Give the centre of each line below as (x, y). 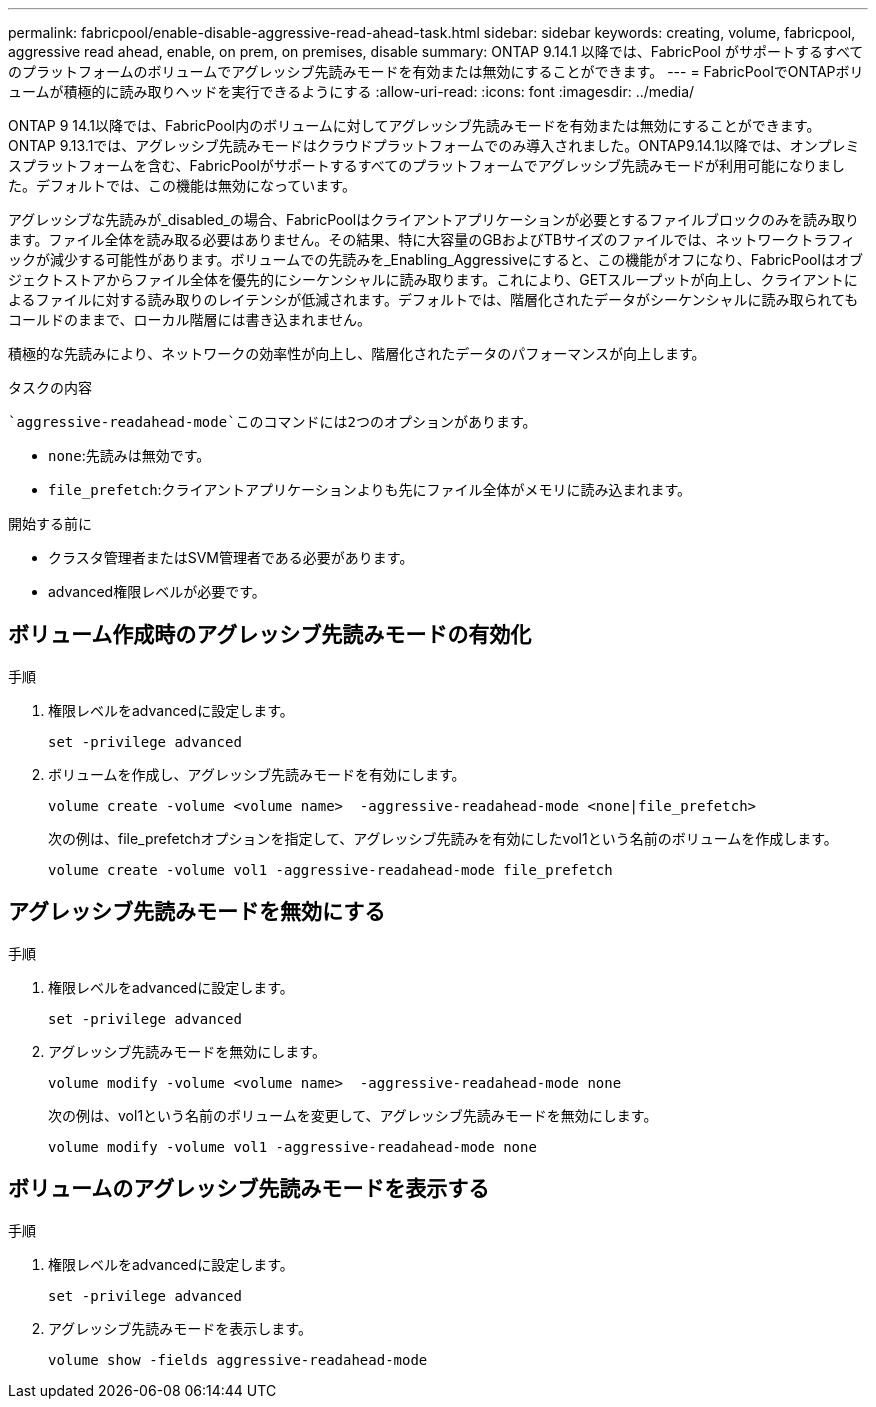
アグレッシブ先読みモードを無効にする (197, 912)
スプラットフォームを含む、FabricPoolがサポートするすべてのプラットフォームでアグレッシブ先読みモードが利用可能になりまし (427, 165)
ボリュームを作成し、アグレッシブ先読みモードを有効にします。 (257, 774)
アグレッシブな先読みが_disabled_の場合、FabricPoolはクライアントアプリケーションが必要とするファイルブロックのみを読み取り (433, 219)
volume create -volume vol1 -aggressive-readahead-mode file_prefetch (330, 869)
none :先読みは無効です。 (129, 455)
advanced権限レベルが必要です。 (157, 591)
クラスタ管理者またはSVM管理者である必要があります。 (231, 557)
